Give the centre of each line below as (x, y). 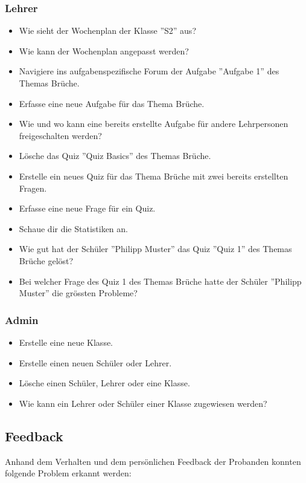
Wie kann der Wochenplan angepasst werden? (104, 50)
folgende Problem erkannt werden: (68, 473)
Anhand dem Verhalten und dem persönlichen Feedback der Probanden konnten (153, 461)
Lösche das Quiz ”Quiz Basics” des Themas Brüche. (115, 156)
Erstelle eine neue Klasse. (66, 342)
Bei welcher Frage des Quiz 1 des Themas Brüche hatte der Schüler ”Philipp (160, 281)
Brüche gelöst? (46, 260)
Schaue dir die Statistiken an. (73, 228)
